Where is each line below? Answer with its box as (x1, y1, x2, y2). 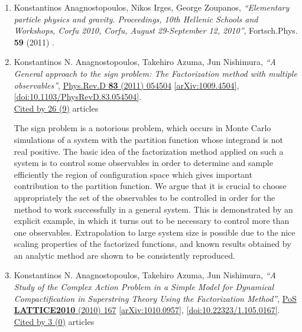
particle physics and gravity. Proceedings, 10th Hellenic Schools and (14, 12, 258, 25)
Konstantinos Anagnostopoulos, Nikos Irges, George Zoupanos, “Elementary (14, 1, 290, 13)
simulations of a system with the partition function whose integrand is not (14, 133, 283, 145)
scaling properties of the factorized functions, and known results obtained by (14, 237, 291, 250)
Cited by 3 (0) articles (14, 315, 95, 327)
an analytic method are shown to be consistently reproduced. (14, 249, 235, 261)
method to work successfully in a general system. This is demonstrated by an (14, 203, 293, 215)
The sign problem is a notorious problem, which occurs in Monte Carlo (14, 122, 271, 134)
